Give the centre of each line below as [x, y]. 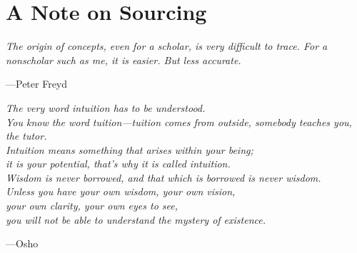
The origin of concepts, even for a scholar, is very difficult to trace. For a [167, 46]
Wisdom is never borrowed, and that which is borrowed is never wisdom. [164, 177]
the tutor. [26, 136]
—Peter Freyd [37, 84]
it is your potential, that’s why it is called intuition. [118, 164]
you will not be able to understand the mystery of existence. [136, 219]
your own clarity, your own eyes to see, [92, 206]
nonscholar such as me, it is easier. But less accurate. [124, 60]
